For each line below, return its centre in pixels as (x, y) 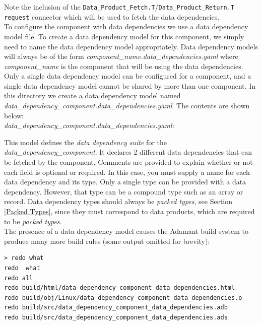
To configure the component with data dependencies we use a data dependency (126, 26)
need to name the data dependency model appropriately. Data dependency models (131, 46)
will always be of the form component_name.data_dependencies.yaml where (121, 56)
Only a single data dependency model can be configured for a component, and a (128, 76)
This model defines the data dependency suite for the (85, 142)
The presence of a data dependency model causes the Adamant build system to (126, 231)
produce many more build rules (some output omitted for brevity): (107, 241)
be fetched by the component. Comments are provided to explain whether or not (128, 162)
